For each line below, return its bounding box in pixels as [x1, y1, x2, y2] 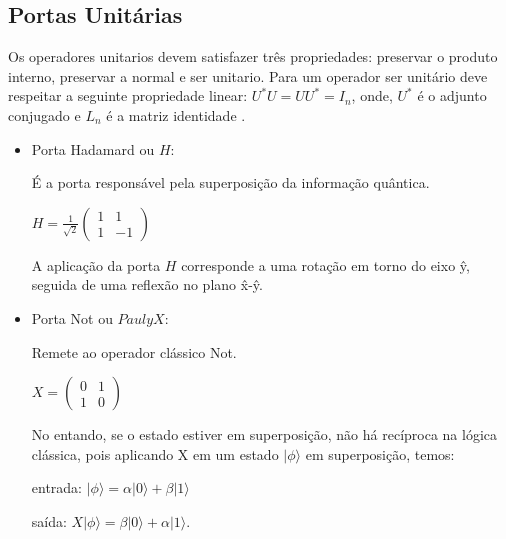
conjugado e [8, 104, 81, 125]
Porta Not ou [31, 307, 113, 328]
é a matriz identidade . [106, 104, 246, 125]
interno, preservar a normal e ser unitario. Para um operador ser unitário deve [8, 65, 488, 86]
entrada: [31, 477, 83, 498]
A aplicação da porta [31, 254, 161, 275]
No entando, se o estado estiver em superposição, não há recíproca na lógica [31, 424, 498, 445]
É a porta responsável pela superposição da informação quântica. [31, 172, 430, 193]
